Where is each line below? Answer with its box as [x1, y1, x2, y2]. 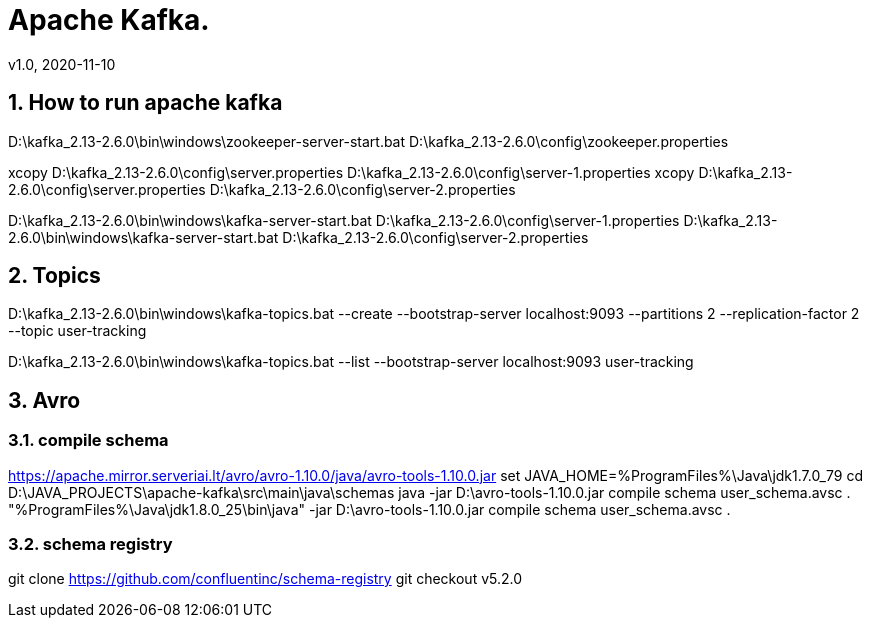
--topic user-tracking [8, 322, 147, 340]
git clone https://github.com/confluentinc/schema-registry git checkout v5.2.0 [8, 570, 523, 588]
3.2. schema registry [8, 534, 173, 555]
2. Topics [8, 263, 101, 289]
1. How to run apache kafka [8, 90, 283, 116]
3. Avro [8, 387, 81, 413]
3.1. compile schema [8, 430, 169, 451]
